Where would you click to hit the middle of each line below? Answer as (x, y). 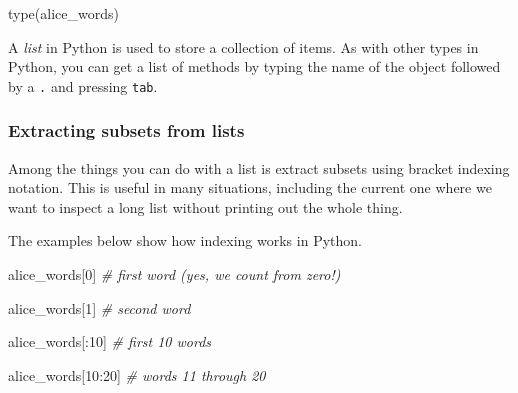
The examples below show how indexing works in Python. (185, 240)
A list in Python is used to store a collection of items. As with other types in (243, 46)
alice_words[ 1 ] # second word (99, 307)
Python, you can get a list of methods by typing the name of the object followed (254, 66)
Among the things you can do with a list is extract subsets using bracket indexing (259, 167)
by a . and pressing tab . (83, 85)
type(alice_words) (63, 13)
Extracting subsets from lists (126, 130)
